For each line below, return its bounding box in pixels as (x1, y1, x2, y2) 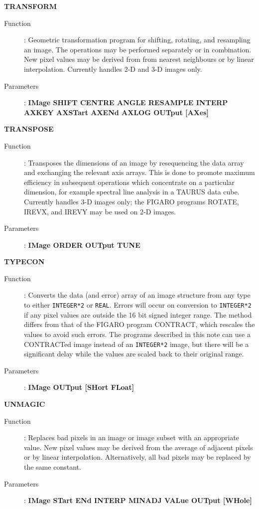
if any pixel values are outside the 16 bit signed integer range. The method (24, 309, 252, 320)
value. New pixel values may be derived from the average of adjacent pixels (24, 442, 253, 452)
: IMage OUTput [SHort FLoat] (24, 382, 134, 392)
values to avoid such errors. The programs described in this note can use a (24, 329, 251, 339)
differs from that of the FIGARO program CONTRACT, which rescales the (24, 319, 255, 330)
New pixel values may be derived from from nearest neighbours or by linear (24, 54, 254, 64)
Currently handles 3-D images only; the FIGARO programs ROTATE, (24, 196, 239, 206)
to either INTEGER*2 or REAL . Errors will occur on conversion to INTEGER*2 (24, 300, 252, 310)
